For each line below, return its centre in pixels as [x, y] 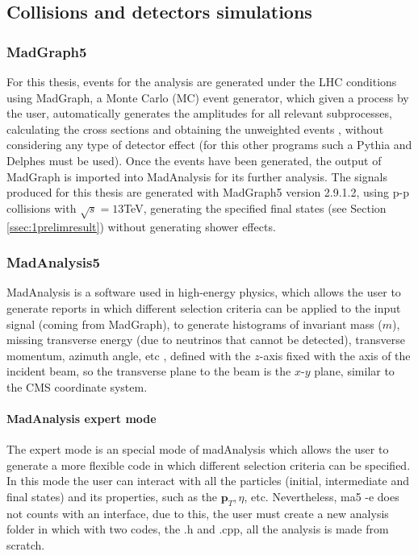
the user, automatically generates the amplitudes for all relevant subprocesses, [199, 113]
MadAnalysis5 [53, 262]
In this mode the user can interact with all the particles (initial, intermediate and [208, 481]
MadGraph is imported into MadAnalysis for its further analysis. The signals [197, 176]
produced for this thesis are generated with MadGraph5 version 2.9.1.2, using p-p [208, 192]
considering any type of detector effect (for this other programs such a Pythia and [209, 145]
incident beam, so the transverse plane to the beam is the [149, 371]
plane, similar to [354, 371]
